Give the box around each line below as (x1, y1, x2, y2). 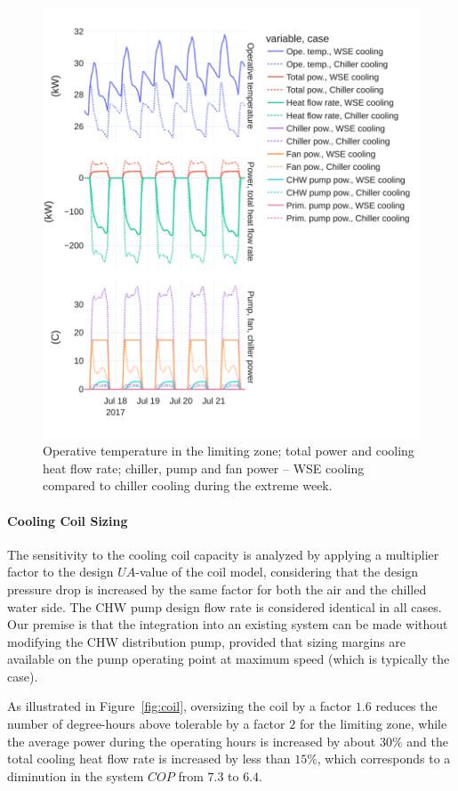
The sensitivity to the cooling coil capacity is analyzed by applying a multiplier (7, 545, 439, 563)
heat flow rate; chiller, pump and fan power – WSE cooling (43, 458, 365, 477)
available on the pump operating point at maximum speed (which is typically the (7, 650, 450, 668)
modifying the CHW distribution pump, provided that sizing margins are (7, 632, 406, 650)
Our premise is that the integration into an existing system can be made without (7, 615, 448, 634)
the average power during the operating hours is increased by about (7, 731, 376, 750)
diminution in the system (7, 766, 144, 785)
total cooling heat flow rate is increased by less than (7, 749, 291, 768)
